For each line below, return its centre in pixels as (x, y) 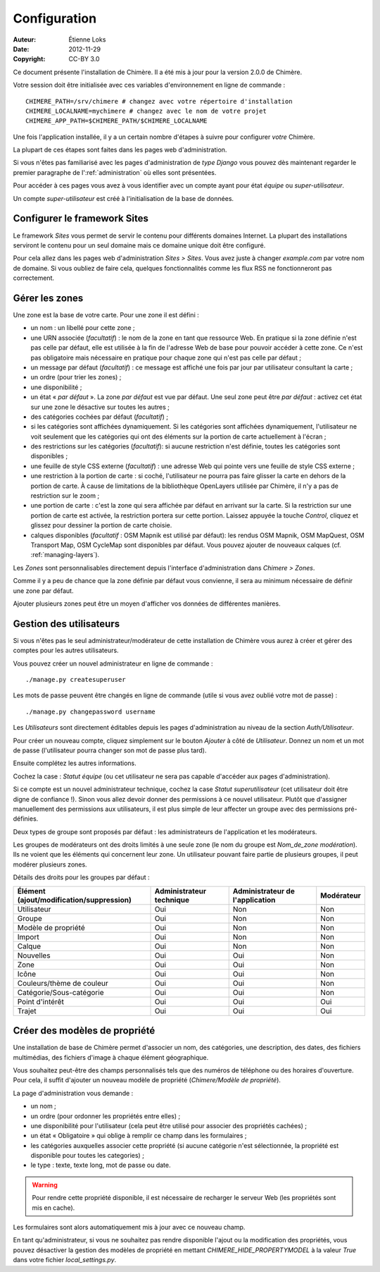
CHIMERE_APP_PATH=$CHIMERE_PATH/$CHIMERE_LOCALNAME (116, 121)
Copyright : (29, 59)
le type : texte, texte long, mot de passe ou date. (101, 1165)
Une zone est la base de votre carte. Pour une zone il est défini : (106, 315)
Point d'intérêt (41, 1001)
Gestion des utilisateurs (66, 624)
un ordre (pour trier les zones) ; (76, 377)
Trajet (27, 1010)
